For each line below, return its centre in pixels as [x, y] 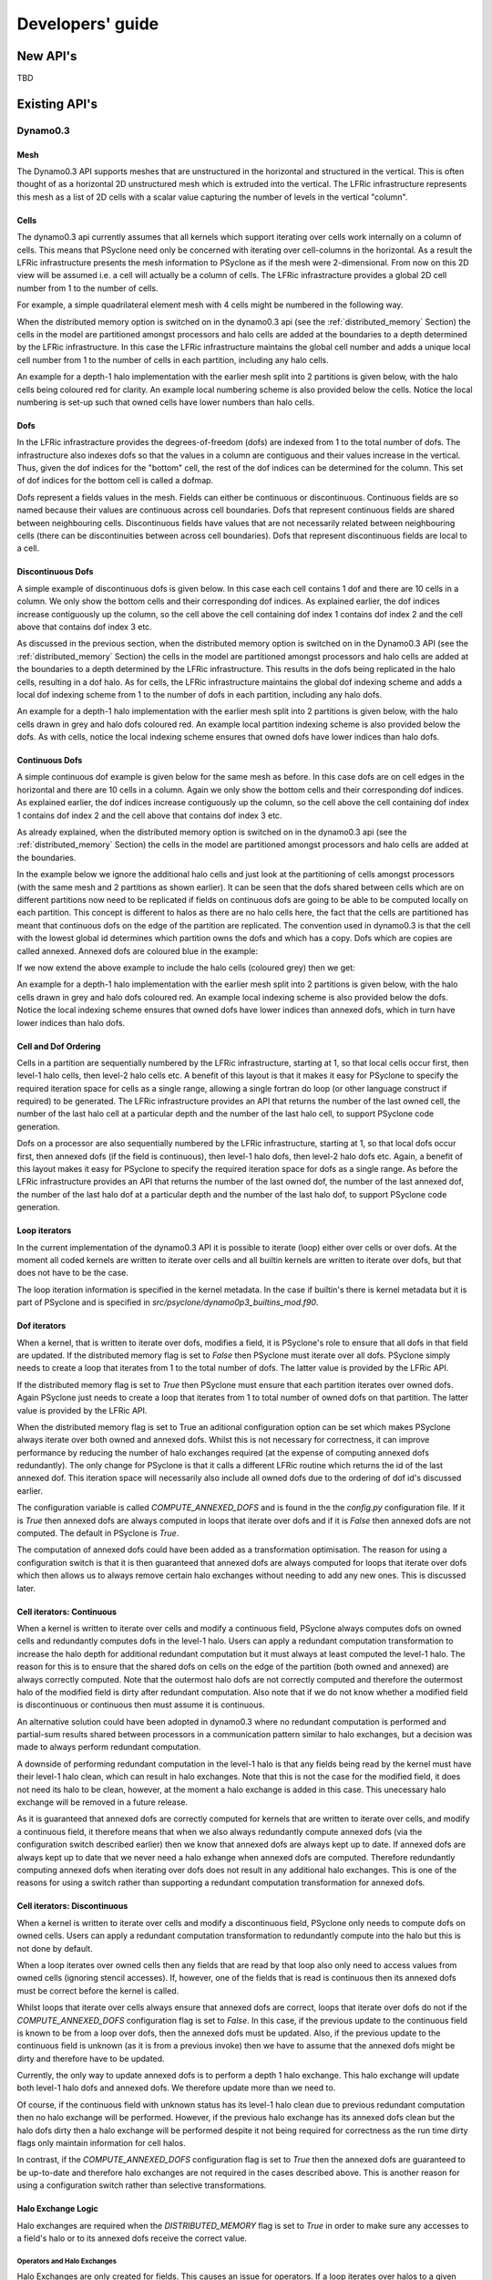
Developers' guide [88, 24]
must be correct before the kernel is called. [98, 1990]
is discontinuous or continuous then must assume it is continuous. [141, 1705]
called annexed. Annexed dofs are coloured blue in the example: [138, 951]
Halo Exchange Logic [58, 2209]
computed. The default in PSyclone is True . [98, 1533]
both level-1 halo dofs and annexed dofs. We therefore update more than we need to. [176, 2088]
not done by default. [55, 1948]
